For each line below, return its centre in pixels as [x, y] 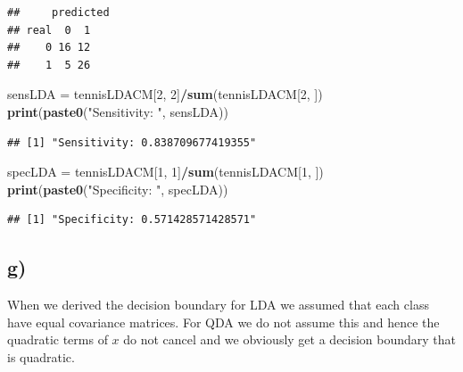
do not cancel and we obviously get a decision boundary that [290, 339]
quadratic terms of [58, 339]
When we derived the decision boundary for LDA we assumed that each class [218, 305]
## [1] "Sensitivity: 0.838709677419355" [132, 142]
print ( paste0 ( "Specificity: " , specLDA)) [118, 189]
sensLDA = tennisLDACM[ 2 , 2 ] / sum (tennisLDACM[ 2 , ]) [165, 94]
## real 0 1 [49, 30]
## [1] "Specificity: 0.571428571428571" [132, 220]
